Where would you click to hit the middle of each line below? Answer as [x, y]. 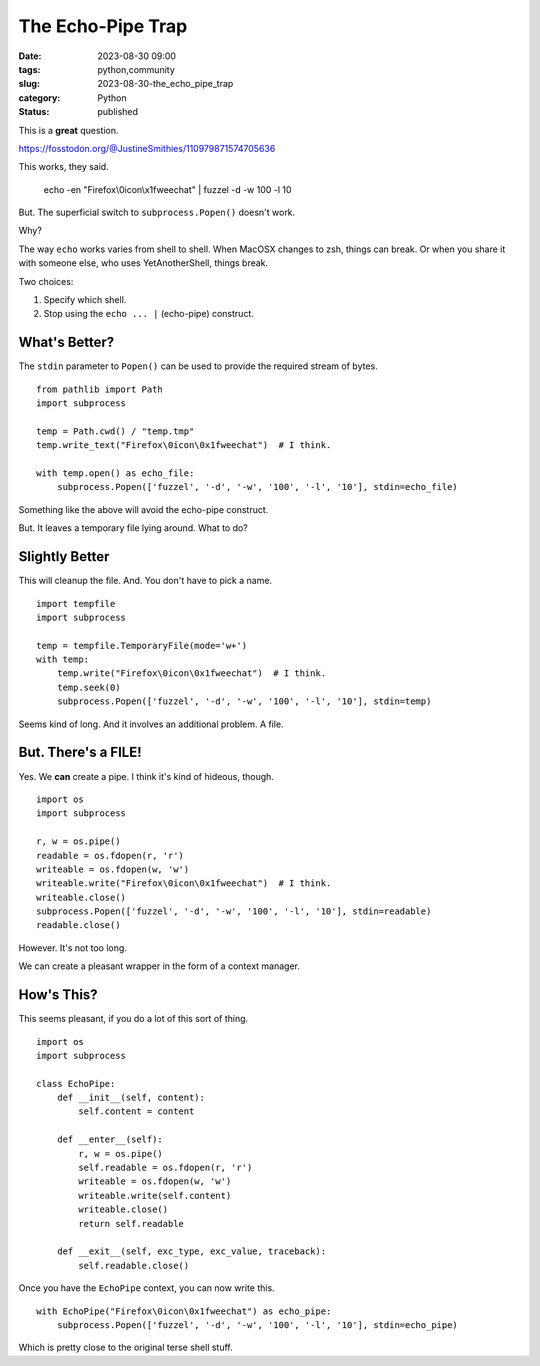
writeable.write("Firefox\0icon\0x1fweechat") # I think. [184, 883]
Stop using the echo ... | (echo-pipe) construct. [148, 314]
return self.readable [131, 1223]
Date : [30, 56]
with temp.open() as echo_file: [115, 473]
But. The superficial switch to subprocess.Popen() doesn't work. [157, 212]
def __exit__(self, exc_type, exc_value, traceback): [191, 1251]
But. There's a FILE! [80, 752]
